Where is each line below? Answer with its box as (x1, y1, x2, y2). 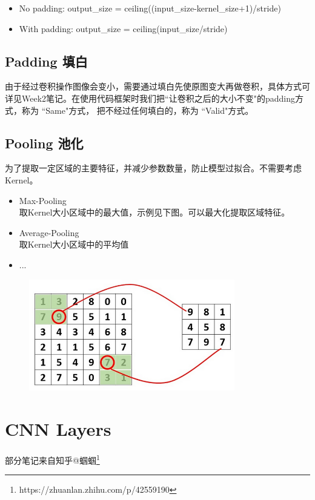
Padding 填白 (5, 51, 88, 70)
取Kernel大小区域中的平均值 (19, 238, 129, 251)
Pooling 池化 (5, 133, 84, 152)
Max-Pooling (19, 194, 67, 206)
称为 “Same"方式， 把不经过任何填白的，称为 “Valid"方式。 (21, 104, 254, 116)
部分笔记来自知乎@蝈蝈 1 (5, 452, 100, 466)
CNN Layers (5, 416, 111, 441)
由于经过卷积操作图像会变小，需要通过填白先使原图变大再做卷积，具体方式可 (5, 80, 310, 93)
